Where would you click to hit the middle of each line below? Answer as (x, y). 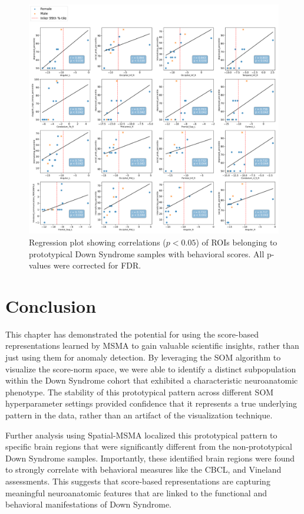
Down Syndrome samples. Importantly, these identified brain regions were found (150, 458)
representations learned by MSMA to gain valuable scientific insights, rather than (152, 346)
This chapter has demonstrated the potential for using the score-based (132, 334)
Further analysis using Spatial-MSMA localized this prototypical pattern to (141, 435)
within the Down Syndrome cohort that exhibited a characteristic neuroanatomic (152, 380)
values (40, 265)
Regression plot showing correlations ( (98, 242)
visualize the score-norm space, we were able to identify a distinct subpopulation (151, 369)
